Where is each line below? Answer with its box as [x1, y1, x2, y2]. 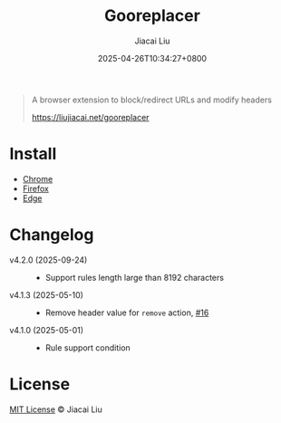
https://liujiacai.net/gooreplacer [31, 111, 150, 122]
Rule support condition [44, 341, 131, 353]
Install [9, 144, 57, 164]
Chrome [22, 173, 53, 184]
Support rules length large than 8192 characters [44, 272, 225, 283]
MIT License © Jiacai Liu [9, 404, 102, 415]
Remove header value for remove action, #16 [44, 307, 209, 318]
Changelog [9, 225, 94, 245]
